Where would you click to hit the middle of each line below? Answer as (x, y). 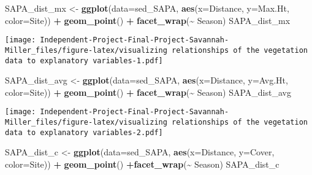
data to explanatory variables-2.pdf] (84, 132)
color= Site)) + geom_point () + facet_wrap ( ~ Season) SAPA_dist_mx (148, 20)
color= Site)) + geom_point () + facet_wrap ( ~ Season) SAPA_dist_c (142, 164)
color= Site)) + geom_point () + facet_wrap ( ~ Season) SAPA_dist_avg (148, 92)
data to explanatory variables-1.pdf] (84, 60)
